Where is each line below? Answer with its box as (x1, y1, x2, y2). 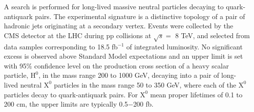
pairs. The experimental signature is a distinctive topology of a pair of (35, 11, 245, 21)
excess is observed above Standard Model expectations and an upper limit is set (4, 51, 243, 61)
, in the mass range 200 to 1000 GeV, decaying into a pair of (38, 70, 219, 80)
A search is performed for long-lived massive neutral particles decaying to (4, 1, 224, 11)
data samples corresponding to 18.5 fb (4, 41, 118, 51)
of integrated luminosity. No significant (126, 41, 243, 51)
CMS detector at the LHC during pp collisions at (4, 30, 151, 40)
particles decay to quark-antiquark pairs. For (4, 89, 138, 99)
